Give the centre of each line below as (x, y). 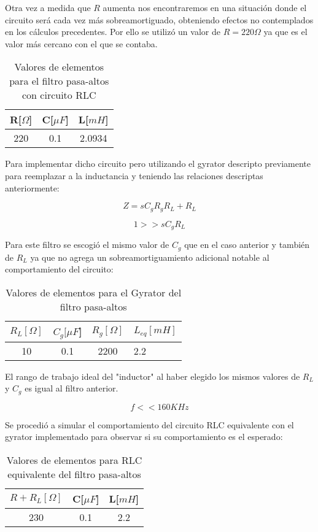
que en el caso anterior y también (247, 245)
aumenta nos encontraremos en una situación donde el (205, 7)
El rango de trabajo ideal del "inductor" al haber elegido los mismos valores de (153, 376)
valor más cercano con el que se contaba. (81, 43)
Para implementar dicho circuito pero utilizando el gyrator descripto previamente (158, 164)
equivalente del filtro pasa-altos (74, 474)
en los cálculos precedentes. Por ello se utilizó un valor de (113, 32)
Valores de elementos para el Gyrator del (94, 292)
